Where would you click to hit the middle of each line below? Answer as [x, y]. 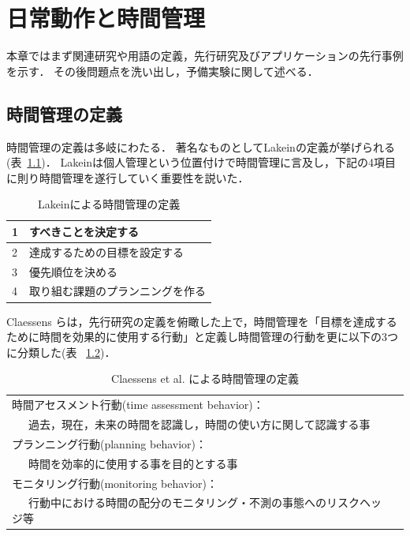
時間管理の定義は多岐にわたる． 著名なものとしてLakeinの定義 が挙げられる [201, 146]
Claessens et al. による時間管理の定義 [205, 379]
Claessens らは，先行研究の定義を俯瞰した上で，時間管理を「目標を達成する [202, 321]
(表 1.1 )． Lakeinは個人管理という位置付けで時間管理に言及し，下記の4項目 [201, 162]
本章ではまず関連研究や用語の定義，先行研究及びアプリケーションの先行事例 [205, 56]
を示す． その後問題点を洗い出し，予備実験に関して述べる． [162, 71]
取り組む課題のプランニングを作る [118, 291]
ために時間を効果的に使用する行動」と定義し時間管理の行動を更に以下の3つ [202, 337]
